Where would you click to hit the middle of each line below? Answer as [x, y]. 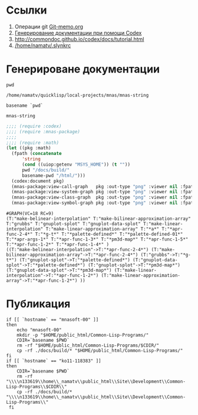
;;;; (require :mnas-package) [43, 131]
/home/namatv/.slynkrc [43, 45]
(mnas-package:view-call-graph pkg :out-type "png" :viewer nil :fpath [104, 186]
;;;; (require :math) [33, 143]
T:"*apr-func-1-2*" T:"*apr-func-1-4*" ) [58, 245]
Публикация [38, 304]
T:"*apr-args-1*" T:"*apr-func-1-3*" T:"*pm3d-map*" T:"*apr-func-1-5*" [97, 239]
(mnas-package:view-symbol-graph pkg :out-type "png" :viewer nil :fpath [104, 203]
